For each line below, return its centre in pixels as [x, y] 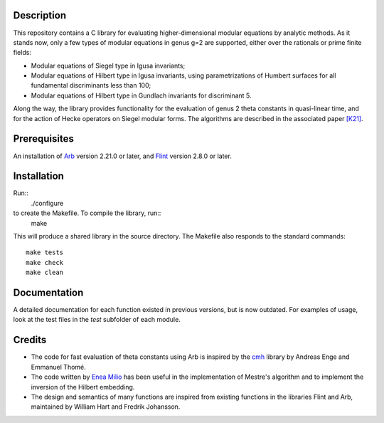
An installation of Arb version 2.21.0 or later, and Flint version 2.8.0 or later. [123, 156]
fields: [22, 53]
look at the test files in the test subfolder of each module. [97, 320]
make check [45, 262]
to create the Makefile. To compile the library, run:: [87, 213]
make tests [45, 252]
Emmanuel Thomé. [59, 367]
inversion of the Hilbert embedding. [83, 387]
